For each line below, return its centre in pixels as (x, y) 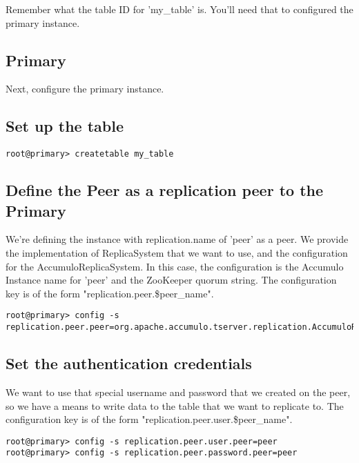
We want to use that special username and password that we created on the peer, (178, 392)
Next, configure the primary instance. (85, 89)
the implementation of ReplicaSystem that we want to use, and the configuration (177, 253)
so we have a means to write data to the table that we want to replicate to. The (175, 405)
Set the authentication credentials (129, 363)
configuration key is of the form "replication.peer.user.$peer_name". (149, 419)
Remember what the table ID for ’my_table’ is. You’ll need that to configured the (179, 9)
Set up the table (65, 126)
